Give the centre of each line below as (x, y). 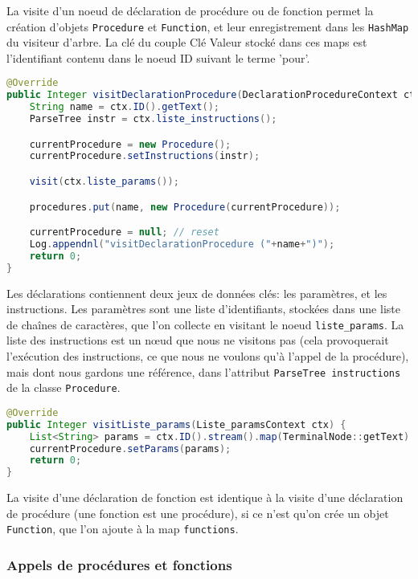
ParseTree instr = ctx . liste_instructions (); (153, 119)
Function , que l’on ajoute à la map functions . (123, 529)
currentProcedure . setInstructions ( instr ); (145, 156)
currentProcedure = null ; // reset (124, 232)
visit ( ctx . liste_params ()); (104, 181)
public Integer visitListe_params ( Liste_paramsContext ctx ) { (176, 424)
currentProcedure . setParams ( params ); (130, 449)
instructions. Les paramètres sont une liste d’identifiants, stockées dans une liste (203, 309)
